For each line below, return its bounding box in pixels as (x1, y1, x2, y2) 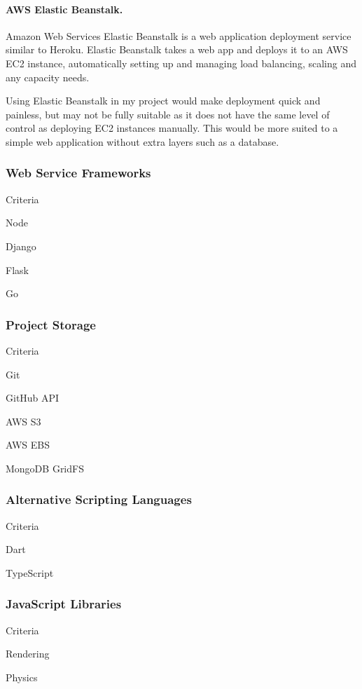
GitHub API (6, 390, 60, 405)
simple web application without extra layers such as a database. (6, 134, 279, 149)
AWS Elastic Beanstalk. (6, 1, 123, 16)
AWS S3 (6, 414, 41, 428)
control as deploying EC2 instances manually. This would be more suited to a (6, 121, 338, 135)
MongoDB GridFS (6, 461, 84, 475)
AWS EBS (6, 437, 50, 452)
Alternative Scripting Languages (6, 491, 192, 508)
